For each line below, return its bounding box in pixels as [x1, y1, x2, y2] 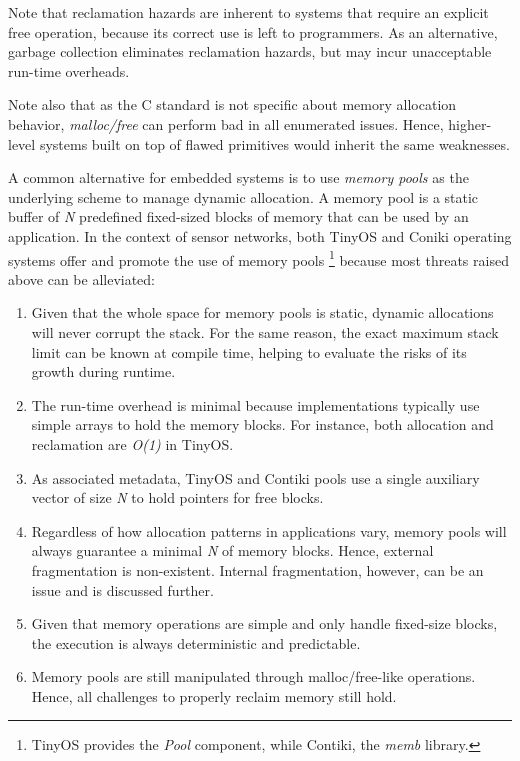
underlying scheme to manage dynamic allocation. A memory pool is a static [8, 186, 479, 207]
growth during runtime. [31, 361, 176, 382]
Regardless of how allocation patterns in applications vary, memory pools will [31, 520, 507, 541]
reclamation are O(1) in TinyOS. [31, 433, 234, 454]
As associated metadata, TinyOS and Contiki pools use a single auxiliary [31, 467, 480, 488]
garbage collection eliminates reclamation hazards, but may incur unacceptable [8, 41, 492, 62]
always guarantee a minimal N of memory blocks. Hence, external [31, 540, 434, 561]
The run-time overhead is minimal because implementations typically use [31, 394, 480, 415]
